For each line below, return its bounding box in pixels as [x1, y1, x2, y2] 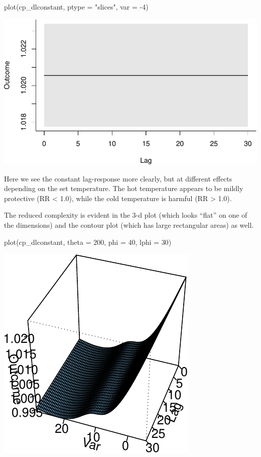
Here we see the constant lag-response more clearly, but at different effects [4, 173, 232, 184]
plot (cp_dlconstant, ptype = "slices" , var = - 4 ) [4, 2, 149, 12]
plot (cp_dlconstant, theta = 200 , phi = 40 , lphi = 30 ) [4, 236, 172, 247]
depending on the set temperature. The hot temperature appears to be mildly [4, 183, 243, 194]
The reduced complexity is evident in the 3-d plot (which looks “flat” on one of [4, 210, 247, 220]
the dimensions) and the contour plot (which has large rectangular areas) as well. [4, 220, 254, 230]
